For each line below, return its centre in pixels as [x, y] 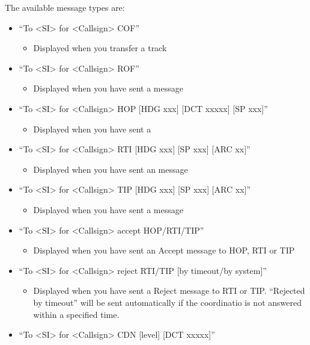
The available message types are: [65, 7]
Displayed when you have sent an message [111, 169]
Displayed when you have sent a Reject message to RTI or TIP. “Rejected [169, 291]
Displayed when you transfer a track [100, 48]
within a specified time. [76, 314]
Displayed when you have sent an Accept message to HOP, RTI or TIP [164, 250]
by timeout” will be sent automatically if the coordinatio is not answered [167, 302]
